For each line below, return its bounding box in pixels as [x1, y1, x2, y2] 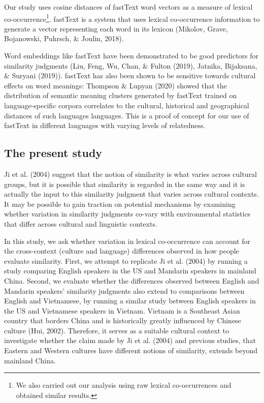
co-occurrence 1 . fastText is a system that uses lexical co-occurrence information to [4, 12, 260, 24]
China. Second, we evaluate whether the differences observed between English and [4, 275, 259, 286]
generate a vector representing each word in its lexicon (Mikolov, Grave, [4, 23, 228, 34]
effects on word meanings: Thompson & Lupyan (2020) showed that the [4, 80, 227, 90]
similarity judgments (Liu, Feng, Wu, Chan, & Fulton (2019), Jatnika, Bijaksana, [4, 60, 257, 71]
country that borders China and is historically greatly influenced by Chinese [4, 315, 241, 326]
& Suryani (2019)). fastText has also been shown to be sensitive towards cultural [4, 70, 256, 81]
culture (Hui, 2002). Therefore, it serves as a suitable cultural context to [4, 325, 229, 335]
